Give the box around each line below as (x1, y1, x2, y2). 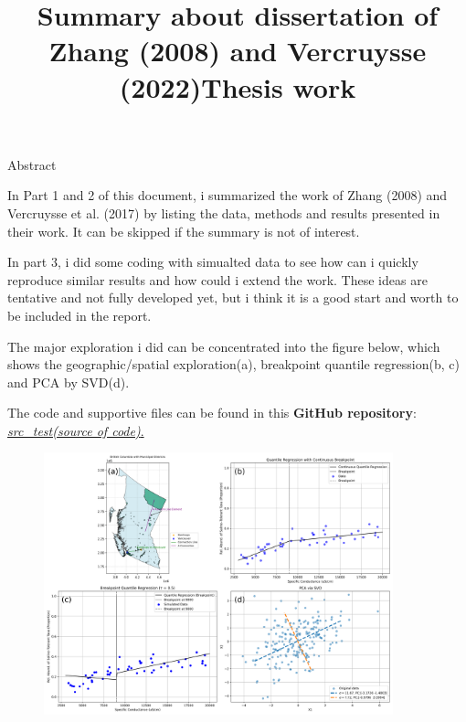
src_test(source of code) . (7, 420, 144, 440)
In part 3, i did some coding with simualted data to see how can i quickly (7, 252, 418, 271)
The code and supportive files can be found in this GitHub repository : (7, 403, 417, 422)
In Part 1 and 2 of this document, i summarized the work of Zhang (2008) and (7, 186, 448, 205)
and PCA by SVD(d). (7, 372, 130, 391)
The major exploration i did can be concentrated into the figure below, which (7, 336, 440, 356)
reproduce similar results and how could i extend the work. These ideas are (7, 270, 428, 289)
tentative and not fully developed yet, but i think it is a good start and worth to (7, 288, 459, 307)
